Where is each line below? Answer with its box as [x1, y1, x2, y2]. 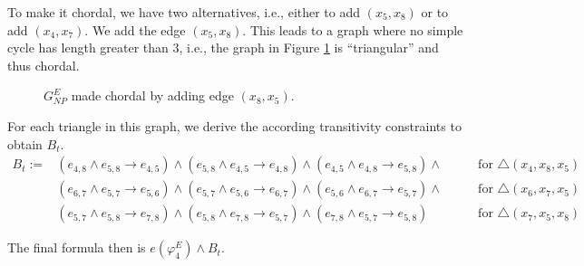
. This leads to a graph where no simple [242, 20, 463, 39]
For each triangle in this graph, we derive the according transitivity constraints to [7, 116, 462, 135]
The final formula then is [7, 238, 146, 257]
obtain [7, 134, 43, 153]
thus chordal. [7, 55, 80, 74]
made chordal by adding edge [71, 86, 234, 105]
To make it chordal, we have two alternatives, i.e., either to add [7, 3, 361, 21]
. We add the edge [84, 20, 186, 39]
